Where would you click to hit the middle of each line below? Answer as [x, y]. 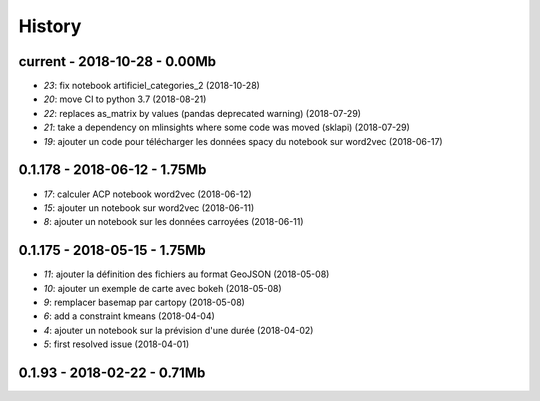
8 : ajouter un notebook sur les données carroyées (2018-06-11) [173, 222]
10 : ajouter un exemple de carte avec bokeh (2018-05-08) [162, 288]
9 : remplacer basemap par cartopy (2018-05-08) [144, 302]
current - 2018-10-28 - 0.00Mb [117, 61]
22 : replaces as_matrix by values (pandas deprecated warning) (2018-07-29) [202, 113]
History [50, 26]
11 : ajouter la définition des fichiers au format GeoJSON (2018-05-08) [186, 274]
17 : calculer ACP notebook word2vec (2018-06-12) [147, 194]
